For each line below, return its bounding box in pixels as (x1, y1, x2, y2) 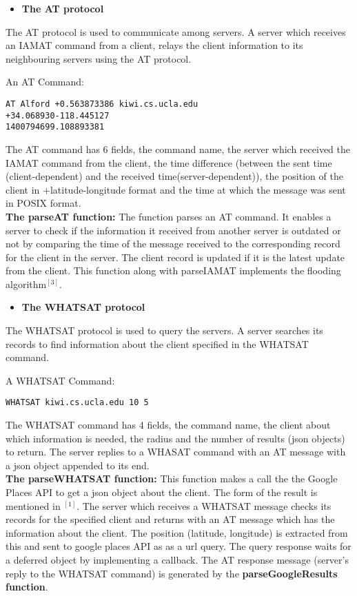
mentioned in (6, 498, 61, 513)
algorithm (6, 276, 47, 291)
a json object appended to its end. (6, 458, 150, 472)
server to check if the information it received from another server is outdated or (6, 223, 341, 237)
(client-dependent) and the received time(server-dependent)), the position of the (6, 169, 343, 183)
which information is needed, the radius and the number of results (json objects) (6, 431, 345, 445)
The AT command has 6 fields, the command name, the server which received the (6, 141, 350, 156)
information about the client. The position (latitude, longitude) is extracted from (6, 525, 348, 540)
